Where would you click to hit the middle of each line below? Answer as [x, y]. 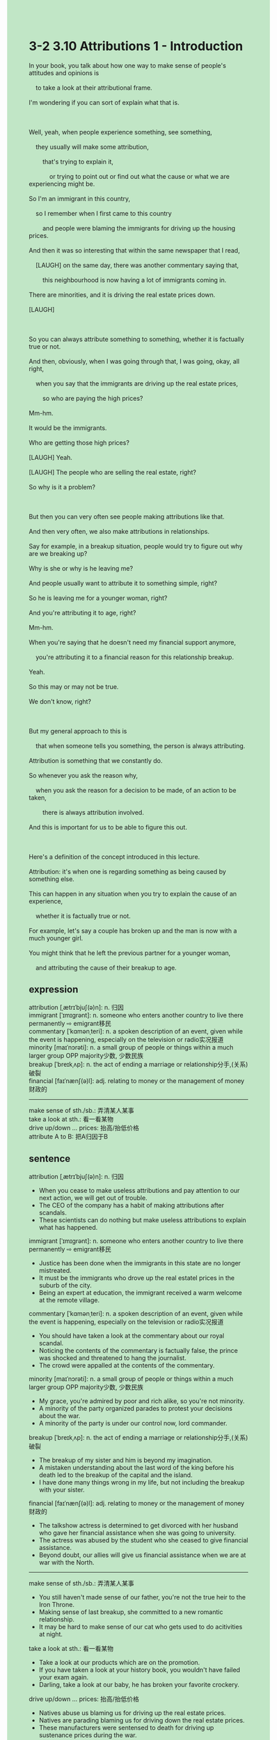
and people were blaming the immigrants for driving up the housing [139, 228]
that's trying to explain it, [78, 161]
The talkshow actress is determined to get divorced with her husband [138, 1525]
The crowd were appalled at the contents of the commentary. [127, 1365]
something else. [52, 879]
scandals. [53, 1212]
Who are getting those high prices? [79, 443]
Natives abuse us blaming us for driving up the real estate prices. [132, 1713]
